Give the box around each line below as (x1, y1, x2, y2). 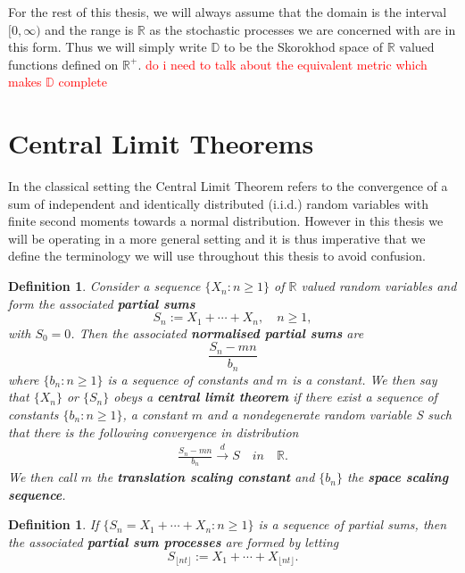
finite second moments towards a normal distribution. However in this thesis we (8, 212, 444, 230)
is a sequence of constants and (107, 370, 272, 388)
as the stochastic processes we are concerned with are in (149, 20, 456, 38)
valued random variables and (301, 277, 457, 295)
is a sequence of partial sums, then (258, 515, 447, 534)
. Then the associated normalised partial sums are (71, 323, 364, 342)
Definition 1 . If (8, 515, 99, 534)
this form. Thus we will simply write (8, 37, 207, 56)
